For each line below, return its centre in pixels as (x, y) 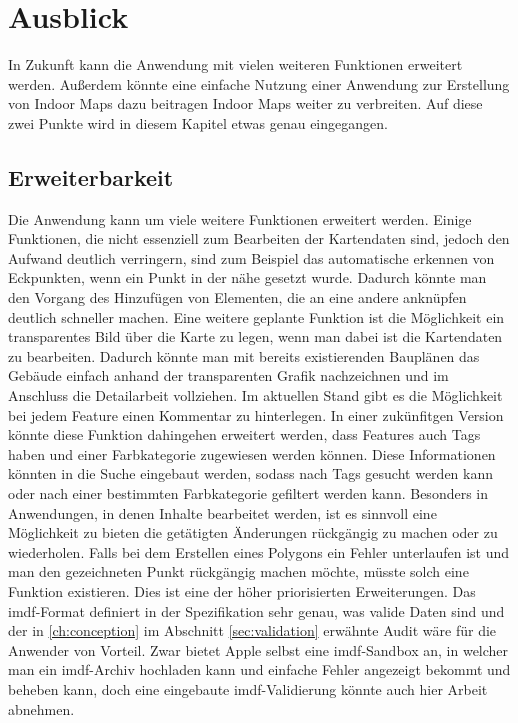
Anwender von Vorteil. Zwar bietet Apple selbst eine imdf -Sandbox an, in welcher (258, 649)
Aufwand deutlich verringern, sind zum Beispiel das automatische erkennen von (251, 257)
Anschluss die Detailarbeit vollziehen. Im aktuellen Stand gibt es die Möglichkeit (255, 395)
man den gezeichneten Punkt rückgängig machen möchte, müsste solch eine (238, 571)
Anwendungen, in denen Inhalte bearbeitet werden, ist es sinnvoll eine (222, 512)
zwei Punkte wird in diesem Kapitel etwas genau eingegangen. (198, 122)
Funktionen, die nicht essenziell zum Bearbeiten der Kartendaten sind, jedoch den (259, 238)
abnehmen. (41, 708)
